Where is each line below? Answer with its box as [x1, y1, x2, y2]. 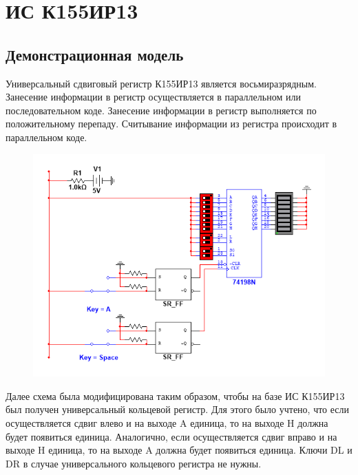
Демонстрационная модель [6, 43, 184, 65]
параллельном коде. [6, 129, 87, 144]
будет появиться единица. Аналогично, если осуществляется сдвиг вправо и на [6, 429, 337, 443]
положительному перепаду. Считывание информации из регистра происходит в [6, 116, 337, 131]
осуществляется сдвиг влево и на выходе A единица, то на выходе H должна [6, 416, 328, 430]
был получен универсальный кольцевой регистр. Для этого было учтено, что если [6, 402, 350, 416]
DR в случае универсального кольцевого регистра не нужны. [6, 456, 262, 470]
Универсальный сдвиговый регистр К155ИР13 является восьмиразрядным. [6, 76, 317, 90]
